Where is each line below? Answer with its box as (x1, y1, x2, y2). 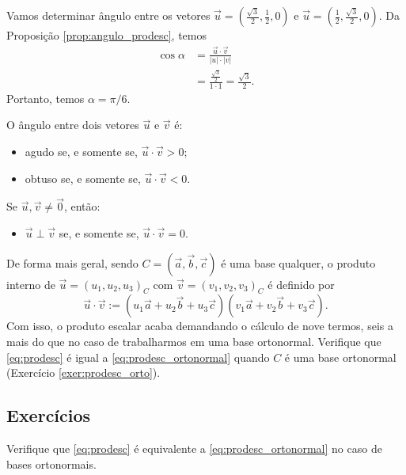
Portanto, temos (6, 89, 85, 106)
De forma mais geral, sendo (6, 254, 138, 271)
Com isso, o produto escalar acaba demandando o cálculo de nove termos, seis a (6, 317, 393, 334)
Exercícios (6, 403, 91, 427)
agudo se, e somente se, (25, 143, 138, 160)
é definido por (268, 275, 335, 292)
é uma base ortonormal (284, 348, 397, 365)
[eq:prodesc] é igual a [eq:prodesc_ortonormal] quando (6, 348, 270, 365)
